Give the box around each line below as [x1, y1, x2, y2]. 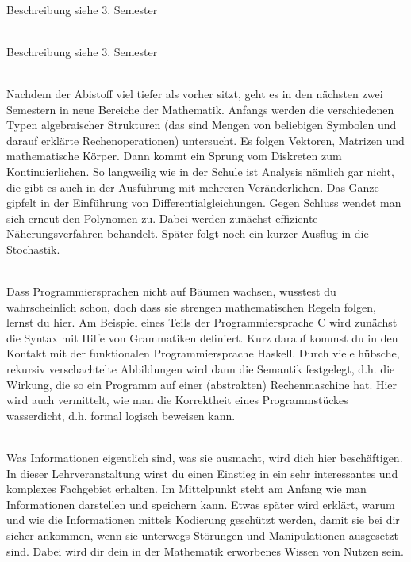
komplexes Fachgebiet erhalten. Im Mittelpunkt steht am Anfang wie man [6, 480, 367, 497]
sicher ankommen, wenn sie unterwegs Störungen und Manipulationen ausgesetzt [6, 527, 399, 543]
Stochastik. [6, 240, 60, 257]
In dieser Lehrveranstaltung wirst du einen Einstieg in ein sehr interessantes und [6, 465, 398, 481]
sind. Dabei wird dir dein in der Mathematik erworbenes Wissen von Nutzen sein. [6, 542, 404, 559]
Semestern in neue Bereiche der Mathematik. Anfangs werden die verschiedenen [6, 101, 394, 117]
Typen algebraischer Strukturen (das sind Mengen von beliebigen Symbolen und [6, 117, 397, 133]
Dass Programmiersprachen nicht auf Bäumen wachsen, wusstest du [6, 283, 336, 300]
